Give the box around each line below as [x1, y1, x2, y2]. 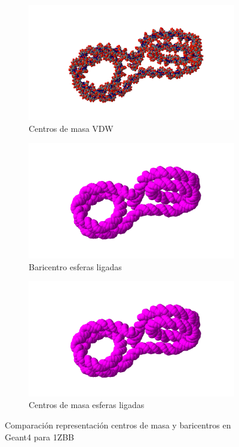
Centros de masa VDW [29, 122, 114, 135]
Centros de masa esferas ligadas [29, 398, 145, 411]
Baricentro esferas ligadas [29, 260, 122, 273]
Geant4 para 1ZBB [5, 430, 75, 443]
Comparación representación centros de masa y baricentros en [5, 419, 231, 431]
